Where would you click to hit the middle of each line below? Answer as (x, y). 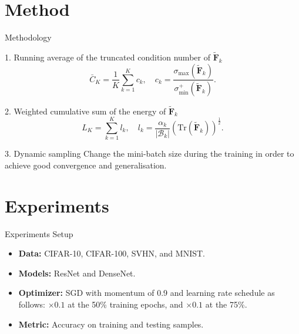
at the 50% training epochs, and (125, 304)
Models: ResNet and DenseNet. (77, 273)
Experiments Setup (39, 233)
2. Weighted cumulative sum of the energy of (85, 111)
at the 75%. (226, 304)
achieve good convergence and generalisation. (86, 165)
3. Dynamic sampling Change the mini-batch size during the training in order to (149, 153)
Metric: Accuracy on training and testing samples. (111, 324)
